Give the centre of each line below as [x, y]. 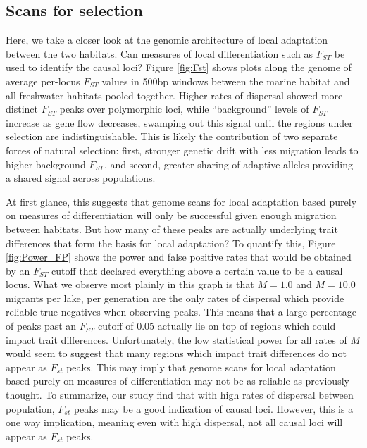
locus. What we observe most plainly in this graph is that [130, 284]
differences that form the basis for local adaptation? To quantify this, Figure [171, 243]
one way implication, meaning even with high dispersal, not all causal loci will [174, 422]
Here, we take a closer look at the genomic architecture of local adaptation [167, 40]
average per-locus [43, 81]
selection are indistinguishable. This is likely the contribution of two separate [172, 136]
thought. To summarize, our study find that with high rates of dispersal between [180, 395]
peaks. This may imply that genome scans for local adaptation [201, 367]
